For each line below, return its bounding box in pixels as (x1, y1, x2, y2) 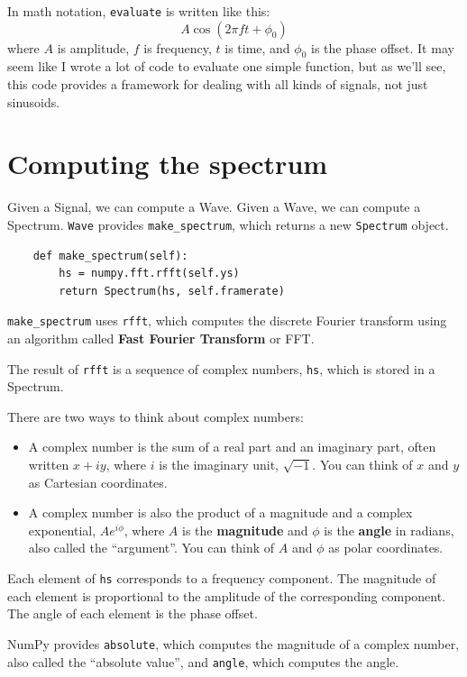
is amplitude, (57, 38, 130, 57)
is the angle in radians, (324, 520, 454, 539)
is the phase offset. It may (311, 38, 454, 57)
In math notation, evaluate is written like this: (7, 2, 270, 20)
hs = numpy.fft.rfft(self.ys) (59, 267, 240, 280)
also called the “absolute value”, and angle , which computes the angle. (7, 652, 399, 671)
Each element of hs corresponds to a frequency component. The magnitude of (7, 569, 436, 588)
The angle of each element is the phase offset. (7, 604, 258, 623)
